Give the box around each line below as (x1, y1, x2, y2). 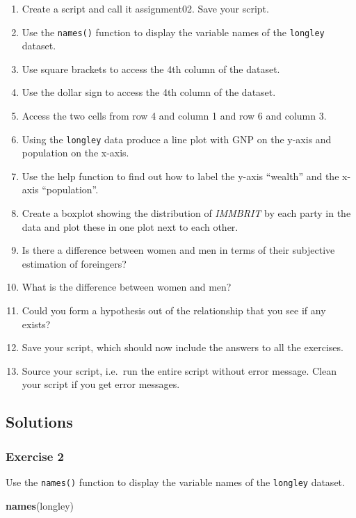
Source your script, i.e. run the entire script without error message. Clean (22, 363, 337, 378)
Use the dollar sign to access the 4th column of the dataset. (22, 85, 276, 99)
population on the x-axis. (22, 145, 129, 160)
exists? (22, 316, 51, 331)
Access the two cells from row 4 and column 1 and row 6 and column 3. (22, 108, 327, 123)
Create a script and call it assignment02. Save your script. (22, 1, 269, 15)
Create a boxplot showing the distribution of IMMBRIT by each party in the (22, 206, 351, 220)
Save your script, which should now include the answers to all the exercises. (22, 340, 343, 355)
